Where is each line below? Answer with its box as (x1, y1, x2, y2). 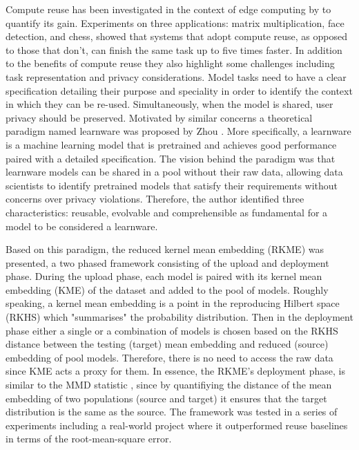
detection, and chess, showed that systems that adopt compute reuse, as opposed (6, 29, 347, 44)
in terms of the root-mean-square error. (6, 431, 172, 446)
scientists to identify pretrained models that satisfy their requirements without (6, 178, 338, 192)
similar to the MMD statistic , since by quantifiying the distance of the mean (6, 377, 332, 392)
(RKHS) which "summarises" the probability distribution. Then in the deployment (6, 310, 353, 324)
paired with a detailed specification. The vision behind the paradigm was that (6, 151, 336, 165)
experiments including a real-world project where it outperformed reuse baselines (6, 418, 348, 432)
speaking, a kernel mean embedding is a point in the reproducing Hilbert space (6, 296, 340, 310)
